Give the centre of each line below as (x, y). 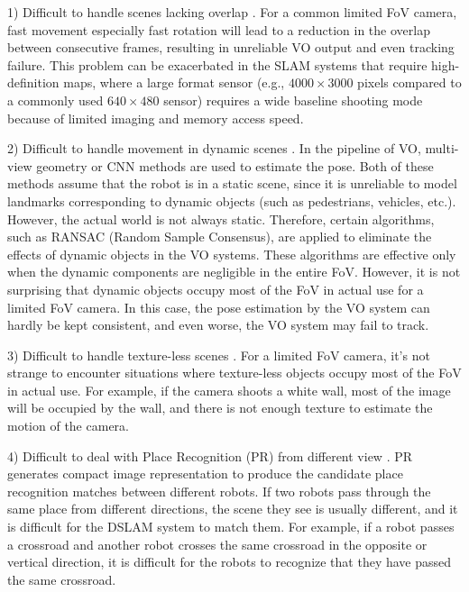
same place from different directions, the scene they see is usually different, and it (233, 509)
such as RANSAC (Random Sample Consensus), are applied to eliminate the (220, 237)
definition (33, 82)
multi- (442, 148)
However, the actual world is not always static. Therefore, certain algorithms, (221, 219)
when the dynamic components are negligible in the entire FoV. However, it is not (234, 272)
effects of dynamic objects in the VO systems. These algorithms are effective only (232, 254)
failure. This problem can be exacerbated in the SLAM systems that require (217, 64)
